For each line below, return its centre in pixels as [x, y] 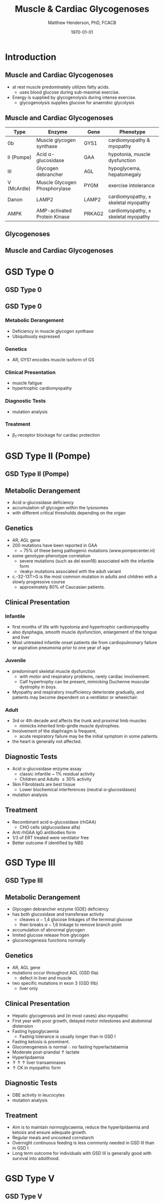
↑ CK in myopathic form [36, 1068]
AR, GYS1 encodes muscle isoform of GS [53, 359]
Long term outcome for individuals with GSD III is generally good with [82, 1153]
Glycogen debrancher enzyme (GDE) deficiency [60, 909]
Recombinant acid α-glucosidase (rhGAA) [54, 822]
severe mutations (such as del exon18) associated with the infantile [87, 561]
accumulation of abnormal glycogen [48, 930]
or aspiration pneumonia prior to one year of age [61, 648]
